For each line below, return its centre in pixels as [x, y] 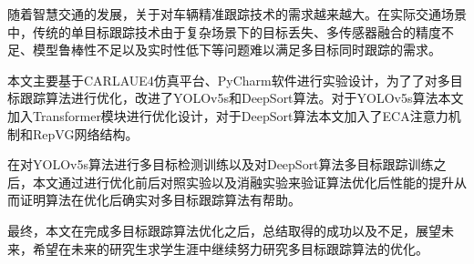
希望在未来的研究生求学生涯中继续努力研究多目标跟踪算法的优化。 [230, 248]
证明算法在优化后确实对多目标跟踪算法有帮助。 [160, 200]
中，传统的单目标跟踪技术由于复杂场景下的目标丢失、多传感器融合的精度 [224, 31]
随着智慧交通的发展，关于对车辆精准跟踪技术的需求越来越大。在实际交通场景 [237, 14]
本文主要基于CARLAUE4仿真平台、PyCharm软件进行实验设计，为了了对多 [229, 80]
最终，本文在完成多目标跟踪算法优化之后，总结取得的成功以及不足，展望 [224, 230]
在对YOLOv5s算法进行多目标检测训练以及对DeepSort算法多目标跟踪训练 [221, 164]
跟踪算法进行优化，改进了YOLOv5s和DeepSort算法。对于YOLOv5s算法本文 [242, 98]
